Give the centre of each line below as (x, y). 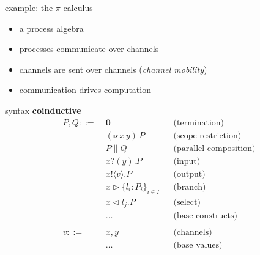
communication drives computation (85, 90)
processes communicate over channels (89, 49)
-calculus (76, 7)
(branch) (190, 187)
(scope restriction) (207, 135)
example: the (29, 7)
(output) (189, 174)
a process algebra (51, 28)
